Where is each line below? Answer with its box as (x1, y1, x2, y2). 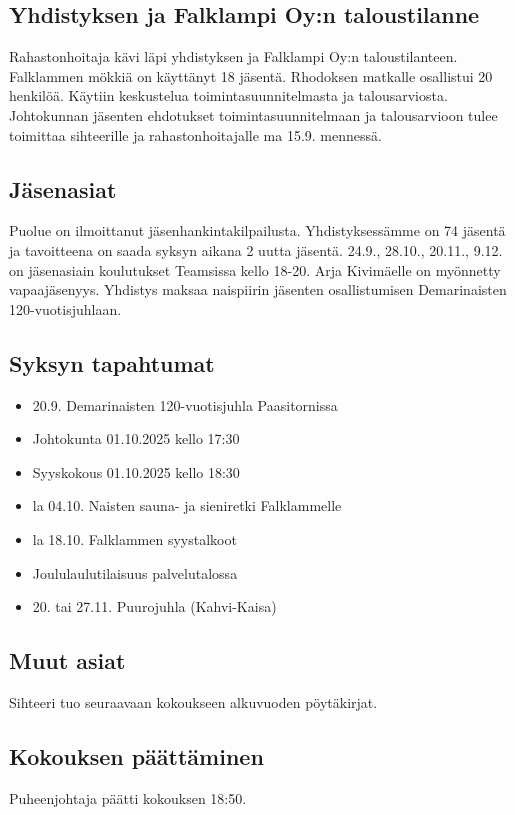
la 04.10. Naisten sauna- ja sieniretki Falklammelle (32, 495, 342, 516)
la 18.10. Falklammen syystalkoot (32, 528, 237, 549)
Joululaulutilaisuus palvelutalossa (32, 562, 238, 583)
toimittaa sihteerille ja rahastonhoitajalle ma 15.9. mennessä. (9, 124, 382, 145)
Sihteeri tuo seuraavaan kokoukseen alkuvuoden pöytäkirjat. (9, 691, 378, 712)
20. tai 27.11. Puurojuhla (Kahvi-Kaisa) (32, 596, 277, 617)
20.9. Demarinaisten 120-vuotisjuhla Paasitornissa (32, 394, 338, 415)
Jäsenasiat (9, 173, 117, 204)
